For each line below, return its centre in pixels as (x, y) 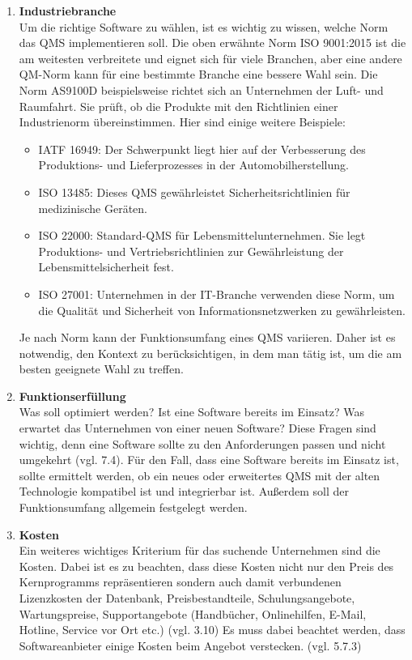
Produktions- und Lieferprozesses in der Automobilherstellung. (193, 165)
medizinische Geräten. (93, 208)
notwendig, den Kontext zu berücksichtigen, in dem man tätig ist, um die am (210, 353)
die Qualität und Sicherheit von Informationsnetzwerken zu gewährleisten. (222, 310)
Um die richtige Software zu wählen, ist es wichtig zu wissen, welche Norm (204, 26)
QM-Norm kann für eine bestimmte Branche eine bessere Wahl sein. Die (198, 74)
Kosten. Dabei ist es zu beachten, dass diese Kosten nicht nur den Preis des (206, 566)
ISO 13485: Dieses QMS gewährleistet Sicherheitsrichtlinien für (194, 192)
